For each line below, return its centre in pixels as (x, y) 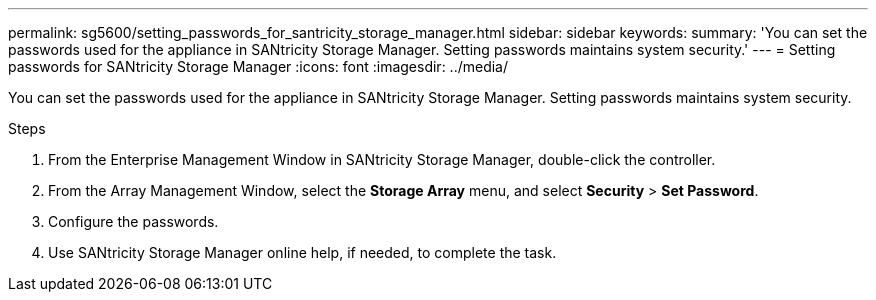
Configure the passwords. (133, 221)
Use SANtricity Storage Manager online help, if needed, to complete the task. (302, 252)
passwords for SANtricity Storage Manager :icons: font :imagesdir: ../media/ (258, 66)
